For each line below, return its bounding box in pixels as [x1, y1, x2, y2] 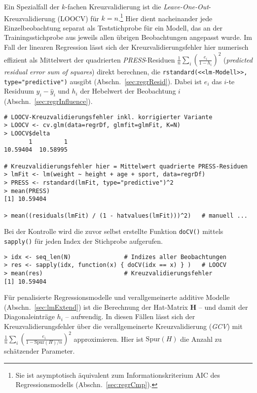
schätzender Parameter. [4, 346, 75, 356]
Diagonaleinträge [4, 311, 55, 322]
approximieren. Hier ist [73, 333, 144, 344]
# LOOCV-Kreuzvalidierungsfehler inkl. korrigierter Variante [4, 113, 213, 121]
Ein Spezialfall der [4, 1, 60, 11]
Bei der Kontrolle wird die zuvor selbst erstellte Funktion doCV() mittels [4, 226, 223, 236]
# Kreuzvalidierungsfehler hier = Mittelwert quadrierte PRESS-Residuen [4, 163, 248, 170]
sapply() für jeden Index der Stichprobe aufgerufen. [4, 236, 163, 246]
